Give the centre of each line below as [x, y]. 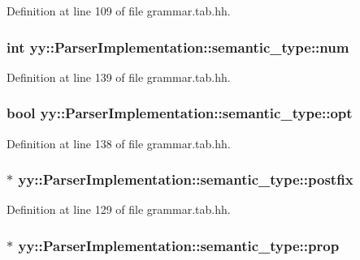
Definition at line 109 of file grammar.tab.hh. [119, 11]
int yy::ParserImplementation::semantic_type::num [178, 47]
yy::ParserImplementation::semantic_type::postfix [186, 179]
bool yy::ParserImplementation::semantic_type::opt [180, 113]
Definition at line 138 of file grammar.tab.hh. [119, 143]
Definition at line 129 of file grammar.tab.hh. [119, 209]
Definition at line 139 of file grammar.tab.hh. [119, 77]
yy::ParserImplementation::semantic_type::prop [179, 245]
